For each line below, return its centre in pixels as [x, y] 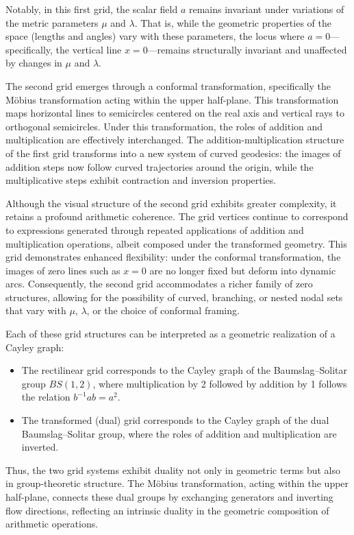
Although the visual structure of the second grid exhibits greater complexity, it [171, 203]
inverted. [40, 447]
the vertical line [89, 49]
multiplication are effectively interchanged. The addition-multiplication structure [175, 140]
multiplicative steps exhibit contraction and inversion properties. [141, 180]
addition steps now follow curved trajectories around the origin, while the [160, 166]
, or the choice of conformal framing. [163, 310]
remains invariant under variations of [266, 9]
